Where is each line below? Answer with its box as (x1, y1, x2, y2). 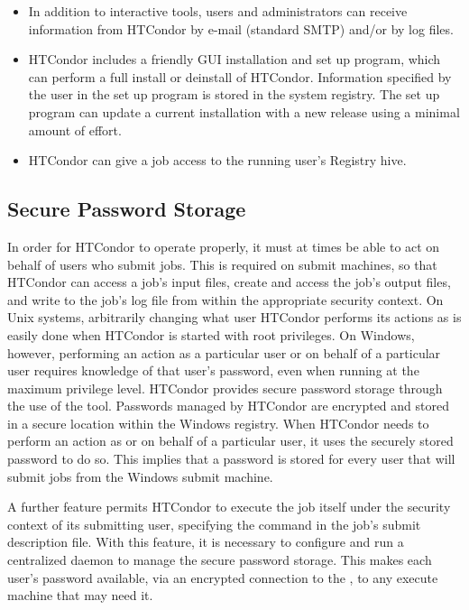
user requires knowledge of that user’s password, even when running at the (7, 361, 419, 380)
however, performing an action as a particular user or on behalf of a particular (7, 343, 441, 362)
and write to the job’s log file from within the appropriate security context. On (7, 290, 444, 309)
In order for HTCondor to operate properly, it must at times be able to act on (7, 236, 440, 255)
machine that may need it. (7, 586, 153, 605)
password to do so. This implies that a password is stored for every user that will (7, 449, 455, 468)
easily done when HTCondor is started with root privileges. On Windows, (7, 325, 415, 344)
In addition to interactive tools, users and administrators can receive (28, 2, 408, 20)
